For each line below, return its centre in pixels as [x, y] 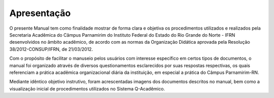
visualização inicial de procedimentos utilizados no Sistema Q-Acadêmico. [87, 88]
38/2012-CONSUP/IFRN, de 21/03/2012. [51, 49]
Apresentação [40, 13]
